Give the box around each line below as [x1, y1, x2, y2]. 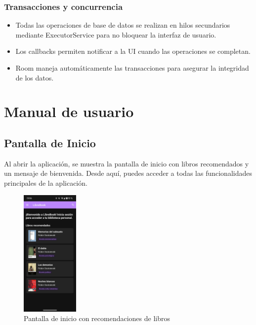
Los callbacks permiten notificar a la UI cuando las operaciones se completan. [15, 46, 251, 56]
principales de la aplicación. [4, 177, 87, 188]
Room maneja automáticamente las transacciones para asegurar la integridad [15, 63, 249, 73]
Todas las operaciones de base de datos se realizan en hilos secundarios [15, 20, 230, 30]
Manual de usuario [4, 101, 134, 122]
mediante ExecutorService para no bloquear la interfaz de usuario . [15, 29, 216, 40]
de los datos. [15, 72, 54, 82]
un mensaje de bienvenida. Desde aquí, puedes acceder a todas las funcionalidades [4, 168, 252, 178]
